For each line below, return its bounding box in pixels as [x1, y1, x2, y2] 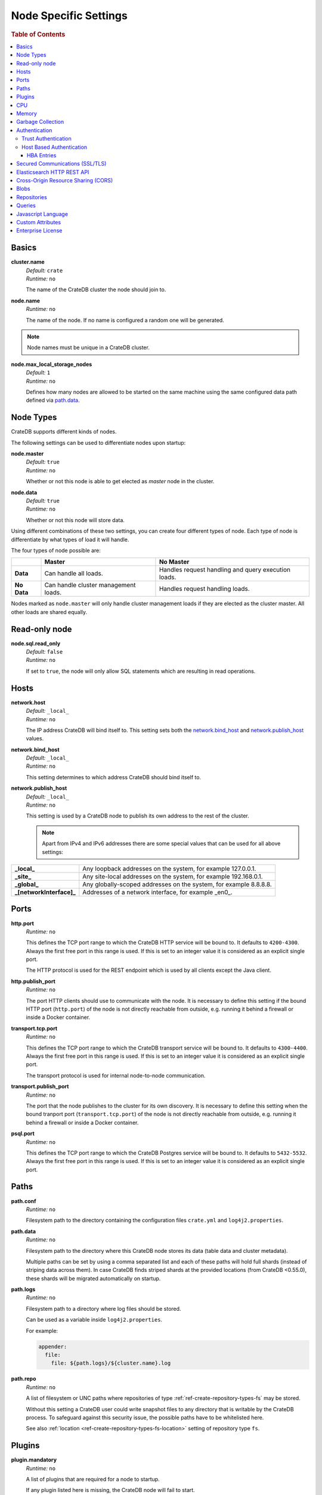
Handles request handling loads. [159, 585, 250, 593]
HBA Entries [27, 151, 57, 158]
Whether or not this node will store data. [26, 516, 125, 523]
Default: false [26, 648, 63, 655]
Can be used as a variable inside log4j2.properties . [26, 1316, 163, 1323]
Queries [16, 202, 36, 209]
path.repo [11, 1375, 36, 1383]
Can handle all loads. [44, 569, 104, 578]
